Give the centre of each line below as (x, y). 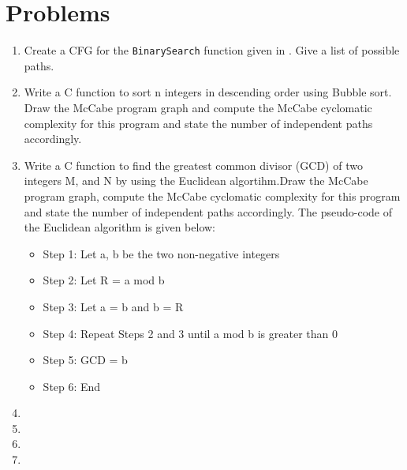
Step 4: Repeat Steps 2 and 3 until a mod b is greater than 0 (190, 333)
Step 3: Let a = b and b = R (113, 306)
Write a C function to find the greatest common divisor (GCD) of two (193, 165)
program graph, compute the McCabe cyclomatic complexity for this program (212, 196)
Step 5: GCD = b (85, 360)
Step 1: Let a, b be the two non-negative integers (161, 253)
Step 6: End (72, 386)
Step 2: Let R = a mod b (104, 280)
